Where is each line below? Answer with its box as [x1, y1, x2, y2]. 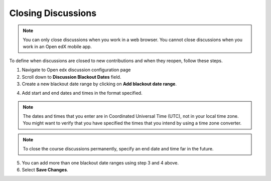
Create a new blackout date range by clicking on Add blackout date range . [22, 81, 177, 87]
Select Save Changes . [22, 167, 69, 173]
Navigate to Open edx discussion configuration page [22, 67, 131, 73]
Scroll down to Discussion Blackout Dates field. [22, 74, 121, 80]
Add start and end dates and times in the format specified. [22, 90, 143, 96]
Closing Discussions [9, 8, 97, 19]
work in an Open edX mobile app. [23, 44, 92, 50]
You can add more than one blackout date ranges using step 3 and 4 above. [22, 159, 179, 165]
